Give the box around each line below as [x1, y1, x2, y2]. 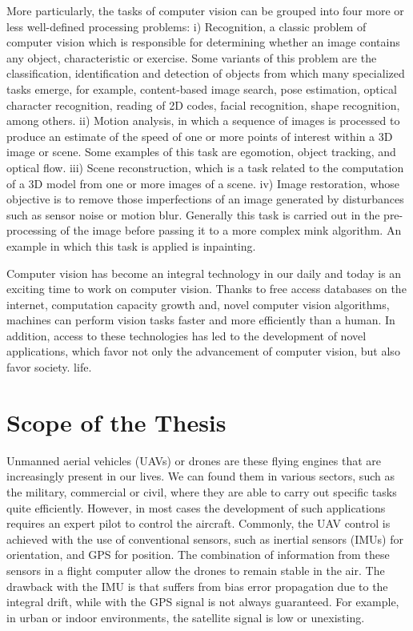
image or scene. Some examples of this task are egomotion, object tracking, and [6, 143, 396, 160]
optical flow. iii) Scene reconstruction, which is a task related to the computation [6, 159, 404, 175]
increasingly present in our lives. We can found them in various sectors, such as [6, 468, 395, 484]
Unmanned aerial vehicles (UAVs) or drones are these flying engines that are [6, 452, 382, 468]
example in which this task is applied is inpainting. [6, 237, 256, 254]
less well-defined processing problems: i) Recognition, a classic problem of [6, 18, 367, 34]
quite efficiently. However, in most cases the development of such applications [6, 499, 386, 516]
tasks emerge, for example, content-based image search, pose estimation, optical [6, 80, 397, 97]
